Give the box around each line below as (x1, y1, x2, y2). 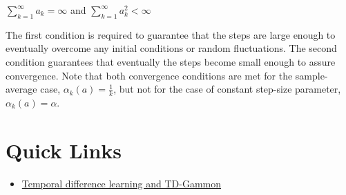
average (6, 82, 37, 96)
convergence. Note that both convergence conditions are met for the (6, 68, 293, 82)
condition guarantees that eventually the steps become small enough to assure (6, 54, 336, 68)
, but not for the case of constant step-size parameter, (113, 82, 341, 96)
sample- (295, 68, 328, 82)
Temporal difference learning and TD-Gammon (21, 176, 221, 190)
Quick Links (6, 136, 122, 164)
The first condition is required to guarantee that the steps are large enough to (6, 27, 336, 41)
